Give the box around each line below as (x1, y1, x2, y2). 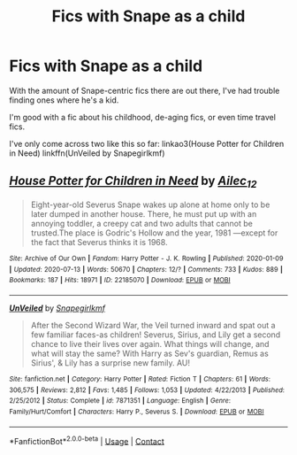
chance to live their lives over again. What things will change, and (30, 338, 270, 349)
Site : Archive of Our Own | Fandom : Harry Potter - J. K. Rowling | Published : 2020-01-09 (9, 254, 284, 263)
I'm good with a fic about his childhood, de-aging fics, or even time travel (9, 112, 277, 122)
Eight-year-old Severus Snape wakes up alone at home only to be (30, 199, 270, 210)
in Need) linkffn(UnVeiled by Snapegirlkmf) (9, 148, 165, 158)
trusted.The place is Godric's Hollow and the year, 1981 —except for (30, 227, 278, 238)
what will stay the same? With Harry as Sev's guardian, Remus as (30, 348, 270, 359)
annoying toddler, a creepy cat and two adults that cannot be (30, 218, 254, 228)
